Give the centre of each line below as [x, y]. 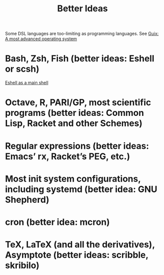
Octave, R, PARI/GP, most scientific [78, 102]
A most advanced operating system [41, 39]
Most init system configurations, [73, 179]
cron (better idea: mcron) [57, 222]
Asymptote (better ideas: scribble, [77, 255]
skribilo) [22, 265]
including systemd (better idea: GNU [81, 189]
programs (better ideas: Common [75, 113]
